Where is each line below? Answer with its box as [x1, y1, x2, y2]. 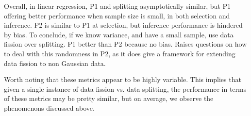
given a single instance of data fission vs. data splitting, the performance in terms [4, 83, 247, 94]
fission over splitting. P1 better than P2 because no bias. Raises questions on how [4, 39, 247, 49]
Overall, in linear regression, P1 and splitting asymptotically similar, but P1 [4, 1, 231, 11]
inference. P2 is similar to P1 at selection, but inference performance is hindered [4, 20, 243, 30]
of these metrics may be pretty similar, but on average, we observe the [4, 93, 214, 103]
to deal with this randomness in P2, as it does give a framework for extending [4, 48, 235, 58]
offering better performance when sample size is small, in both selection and [4, 10, 230, 20]
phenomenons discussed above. [4, 102, 95, 113]
